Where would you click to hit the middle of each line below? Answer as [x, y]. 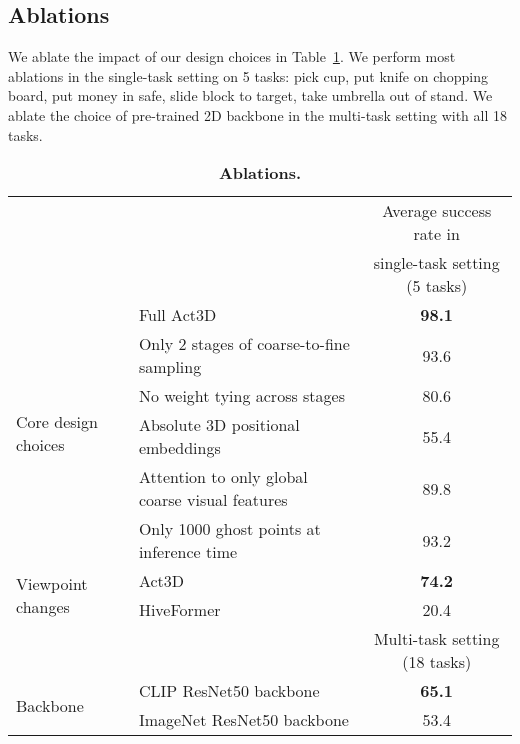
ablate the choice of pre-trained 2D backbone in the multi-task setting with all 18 [257, 114]
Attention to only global [223, 477]
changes [43, 607]
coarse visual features [213, 500]
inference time [188, 552]
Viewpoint [52, 584]
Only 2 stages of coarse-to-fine [244, 344]
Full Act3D [177, 315]
